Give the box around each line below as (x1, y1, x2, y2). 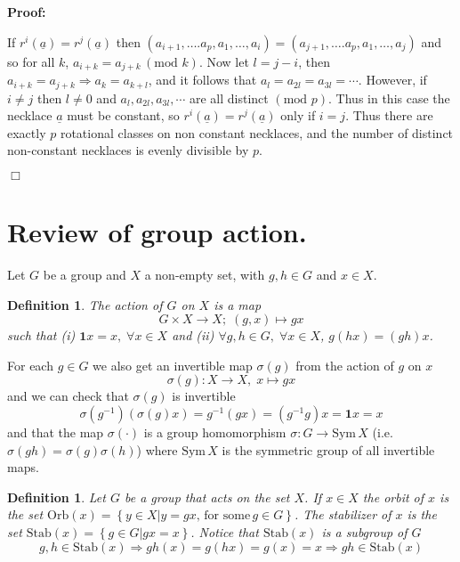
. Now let (198, 52, 249, 70)
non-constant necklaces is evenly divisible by (7, 141, 249, 159)
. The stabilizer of (294, 505, 391, 524)
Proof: (7, 3, 46, 20)
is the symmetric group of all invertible (222, 440, 435, 459)
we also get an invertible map (93, 355, 253, 374)
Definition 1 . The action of (7, 295, 163, 314)
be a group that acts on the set (124, 487, 290, 506)
